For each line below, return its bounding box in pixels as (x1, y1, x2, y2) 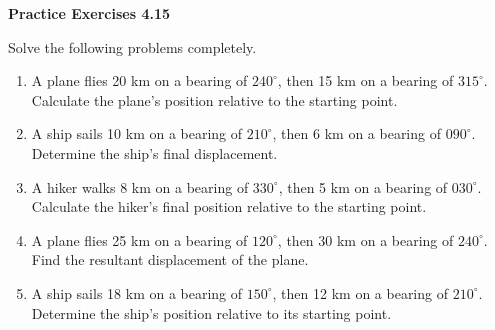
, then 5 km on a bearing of (278, 176, 448, 197)
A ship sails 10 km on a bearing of (31, 123, 243, 144)
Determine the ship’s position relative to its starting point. (31, 302, 392, 323)
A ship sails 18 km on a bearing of (31, 282, 243, 303)
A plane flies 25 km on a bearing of (31, 229, 248, 250)
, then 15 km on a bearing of (277, 70, 454, 91)
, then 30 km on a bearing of (277, 229, 454, 250)
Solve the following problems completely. (8, 36, 257, 57)
